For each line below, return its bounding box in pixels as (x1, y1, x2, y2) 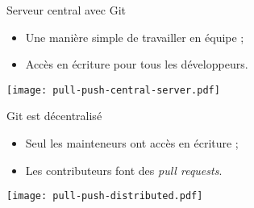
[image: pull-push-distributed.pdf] (6, 190, 203, 202)
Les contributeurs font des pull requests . (25, 161, 223, 178)
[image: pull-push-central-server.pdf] (6, 84, 220, 96)
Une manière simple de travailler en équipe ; (25, 28, 244, 45)
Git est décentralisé (6, 107, 102, 124)
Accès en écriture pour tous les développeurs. (25, 56, 248, 73)
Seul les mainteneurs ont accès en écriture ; (25, 135, 239, 152)
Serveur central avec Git (6, 2, 126, 18)
